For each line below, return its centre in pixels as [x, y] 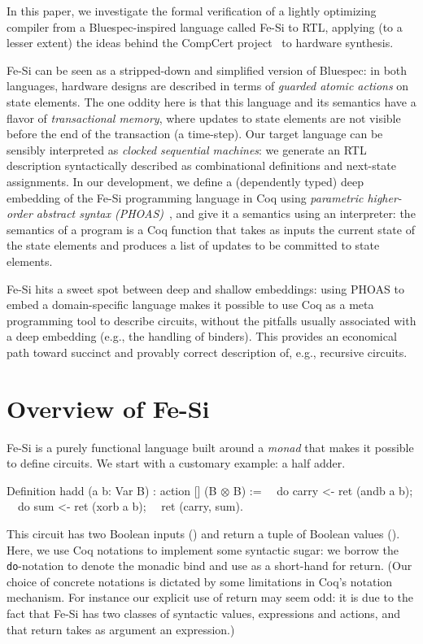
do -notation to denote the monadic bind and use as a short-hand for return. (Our [209, 566]
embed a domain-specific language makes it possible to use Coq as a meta [190, 305]
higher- [384, 197]
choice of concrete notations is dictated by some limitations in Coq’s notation [200, 581]
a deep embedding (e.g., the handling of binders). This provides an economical [202, 336]
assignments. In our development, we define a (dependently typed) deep [185, 181]
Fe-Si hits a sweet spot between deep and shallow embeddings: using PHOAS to [205, 288]
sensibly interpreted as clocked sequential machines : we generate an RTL [187, 149]
